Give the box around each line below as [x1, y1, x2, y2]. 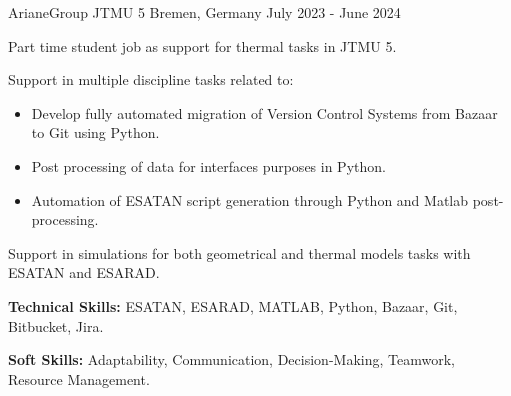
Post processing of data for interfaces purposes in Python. [31, 155, 386, 176]
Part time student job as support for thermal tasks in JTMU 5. [8, 35, 397, 56]
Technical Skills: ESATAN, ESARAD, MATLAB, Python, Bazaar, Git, [8, 295, 458, 316]
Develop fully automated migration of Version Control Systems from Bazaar [31, 102, 498, 123]
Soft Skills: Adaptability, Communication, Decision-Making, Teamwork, [8, 349, 455, 370]
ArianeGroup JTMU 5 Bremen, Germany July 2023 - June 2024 [8, 2, 401, 22]
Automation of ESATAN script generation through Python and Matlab [31, 189, 469, 210]
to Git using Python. [31, 122, 160, 143]
